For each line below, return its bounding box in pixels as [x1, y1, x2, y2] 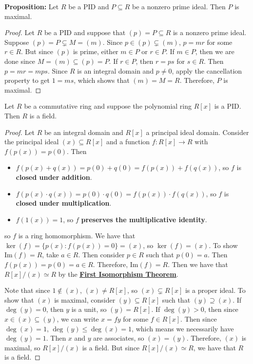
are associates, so [93, 333, 144, 343]
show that [4, 294, 34, 305]
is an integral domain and [77, 65, 154, 76]
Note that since [4, 285, 50, 295]
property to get [4, 75, 50, 85]
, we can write [57, 314, 99, 324]
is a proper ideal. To [185, 285, 246, 295]
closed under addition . [16, 172, 92, 182]
